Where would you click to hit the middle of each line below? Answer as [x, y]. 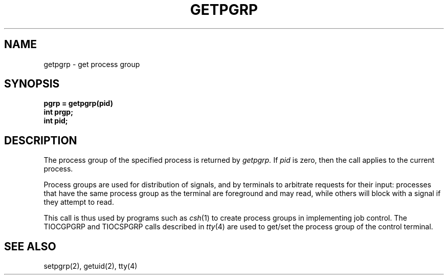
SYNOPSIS [32, 84]
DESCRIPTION [41, 140]
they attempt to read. [79, 202]
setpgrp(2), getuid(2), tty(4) [91, 266]
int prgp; [58, 112]
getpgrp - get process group [92, 64]
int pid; [56, 121]
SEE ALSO [30, 246]
